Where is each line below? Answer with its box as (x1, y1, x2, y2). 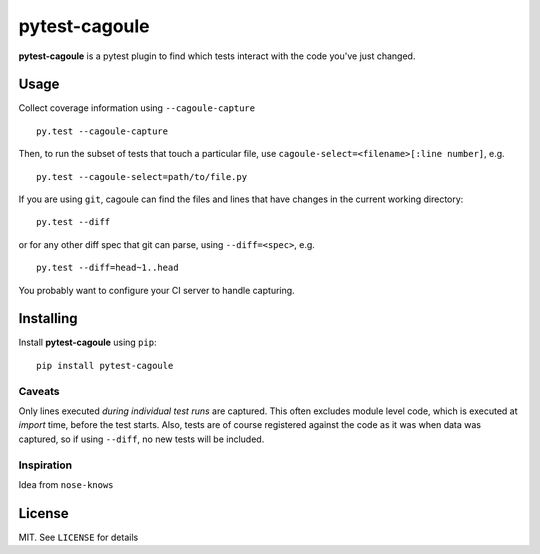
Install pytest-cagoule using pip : (18, 336, 157, 349)
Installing (18, 310, 79, 327)
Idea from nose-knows (18, 478, 114, 490)
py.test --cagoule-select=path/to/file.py (36, 171, 248, 182)
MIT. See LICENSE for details (18, 531, 139, 543)
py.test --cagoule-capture (36, 125, 169, 137)
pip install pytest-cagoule (36, 360, 174, 371)
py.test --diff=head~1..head (36, 262, 179, 274)
